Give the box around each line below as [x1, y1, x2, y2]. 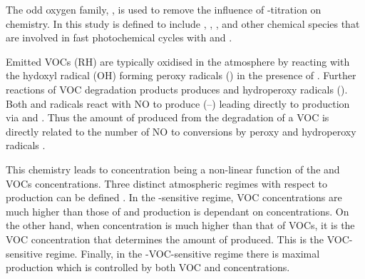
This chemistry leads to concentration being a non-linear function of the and [6, 161, 340, 176]
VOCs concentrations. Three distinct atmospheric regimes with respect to [6, 176, 327, 191]
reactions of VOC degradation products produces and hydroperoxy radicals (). [6, 81, 348, 96]
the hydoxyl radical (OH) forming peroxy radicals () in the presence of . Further [6, 68, 356, 83]
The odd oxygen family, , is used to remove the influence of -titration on [6, 2, 322, 16]
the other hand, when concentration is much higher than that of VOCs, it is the [6, 218, 355, 233]
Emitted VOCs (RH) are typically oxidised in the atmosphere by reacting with [6, 54, 350, 69]
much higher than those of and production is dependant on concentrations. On [6, 203, 349, 218]
